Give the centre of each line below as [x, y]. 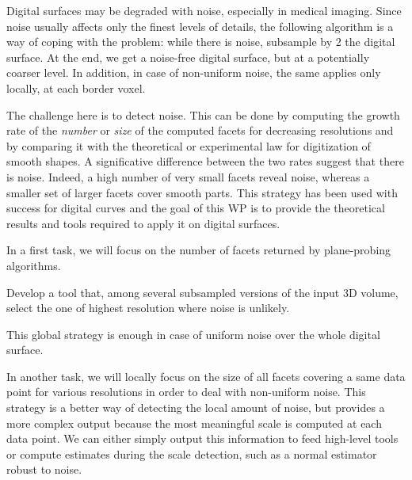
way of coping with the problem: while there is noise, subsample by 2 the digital [201, 42]
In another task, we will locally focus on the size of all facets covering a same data [206, 376]
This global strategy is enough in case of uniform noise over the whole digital [193, 334]
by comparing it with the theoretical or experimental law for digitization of [189, 145]
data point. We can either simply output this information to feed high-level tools [202, 438]
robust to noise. [44, 469]
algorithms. [34, 265]
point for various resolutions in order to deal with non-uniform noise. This [186, 392]
